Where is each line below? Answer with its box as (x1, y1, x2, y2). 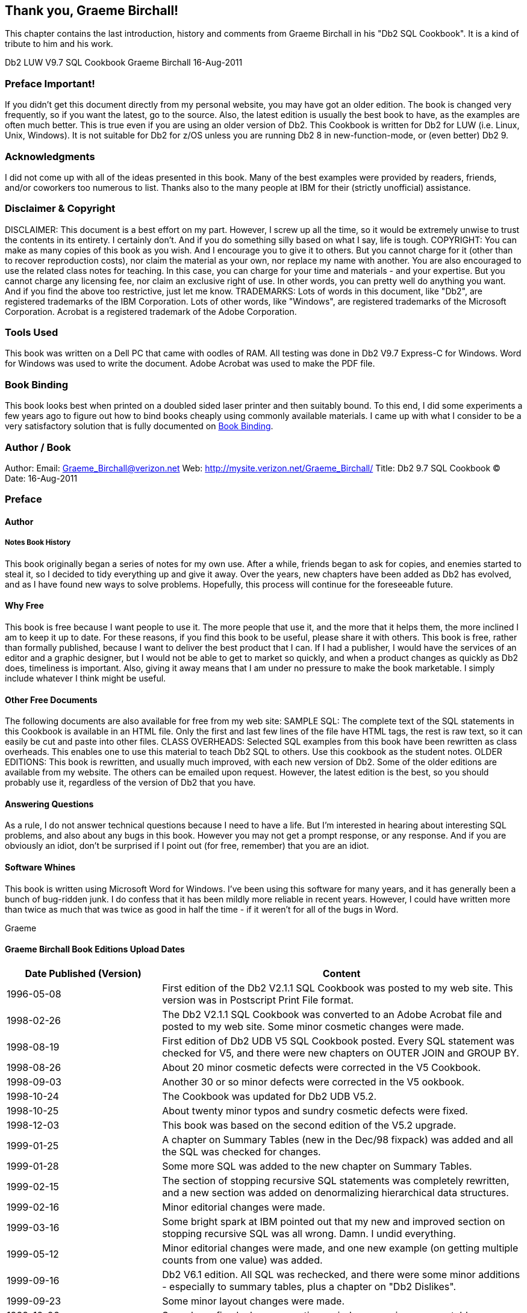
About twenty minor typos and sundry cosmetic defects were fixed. (162, 1104, 468, 1117)
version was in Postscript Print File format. (162, 993, 354, 1006)
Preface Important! (5, 77, 95, 90)
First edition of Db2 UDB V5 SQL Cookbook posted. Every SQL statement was (162, 1034, 515, 1047)
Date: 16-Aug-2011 (5, 473, 78, 483)
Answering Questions (5, 798, 94, 809)
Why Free (5, 600, 44, 611)
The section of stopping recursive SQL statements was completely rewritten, (162, 1174, 510, 1187)
